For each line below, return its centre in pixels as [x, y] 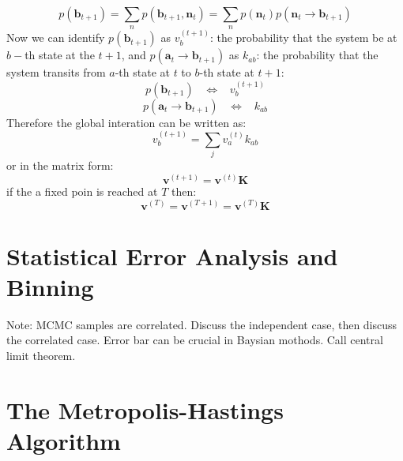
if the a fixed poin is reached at [82, 191]
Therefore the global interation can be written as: [126, 122]
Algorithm [64, 441]
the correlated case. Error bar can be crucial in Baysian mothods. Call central [195, 340]
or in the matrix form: [60, 165]
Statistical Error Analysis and [172, 255]
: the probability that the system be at [303, 37]
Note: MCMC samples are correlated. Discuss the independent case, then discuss [202, 324]
